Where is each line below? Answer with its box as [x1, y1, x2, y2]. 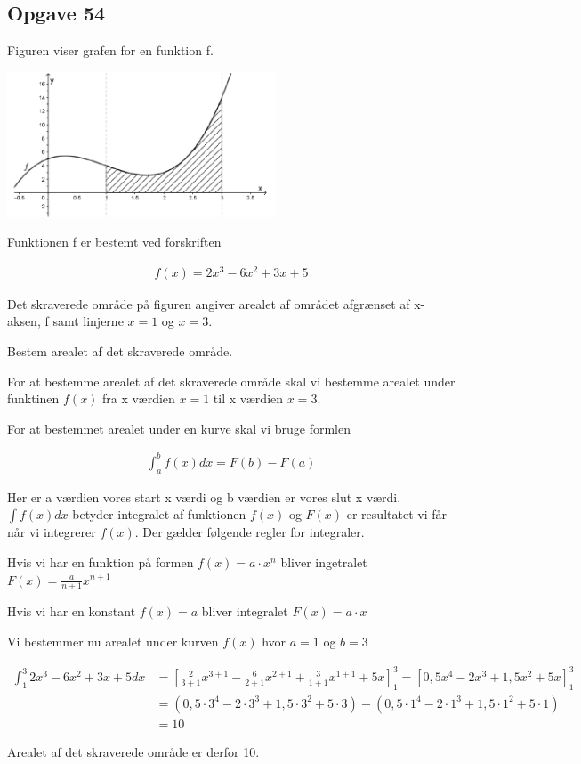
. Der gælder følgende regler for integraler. [134, 523, 365, 541]
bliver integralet [201, 602, 288, 621]
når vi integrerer [7, 523, 96, 541]
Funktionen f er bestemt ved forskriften [7, 232, 222, 251]
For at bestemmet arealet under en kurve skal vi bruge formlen [7, 419, 351, 437]
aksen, [7, 312, 41, 330]
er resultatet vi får [346, 505, 447, 524]
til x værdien [213, 389, 284, 408]
